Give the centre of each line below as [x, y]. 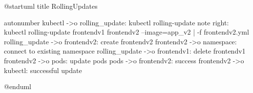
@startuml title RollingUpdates [51, 6]
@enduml [18, 86]
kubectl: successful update [43, 70]
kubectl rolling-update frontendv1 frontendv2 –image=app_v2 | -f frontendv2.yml [126, 32]
